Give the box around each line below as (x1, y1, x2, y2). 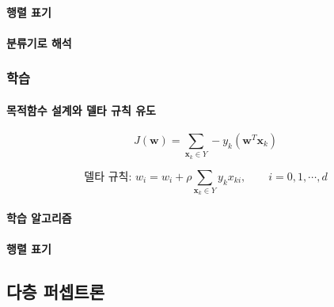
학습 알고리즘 (6, 210, 72, 226)
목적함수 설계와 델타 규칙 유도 (6, 101, 156, 118)
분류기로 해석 (6, 34, 72, 51)
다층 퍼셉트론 (6, 279, 104, 304)
